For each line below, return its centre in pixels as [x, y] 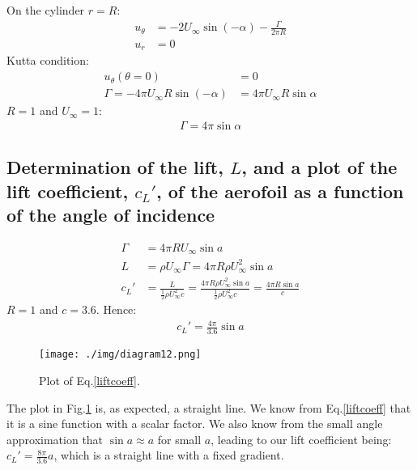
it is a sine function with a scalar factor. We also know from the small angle [195, 423]
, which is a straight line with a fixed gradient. [169, 455]
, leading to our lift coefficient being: [301, 439]
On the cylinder [46, 10]
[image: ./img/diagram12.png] [120, 355]
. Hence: [116, 309]
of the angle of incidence [111, 214]
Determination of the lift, [115, 167]
